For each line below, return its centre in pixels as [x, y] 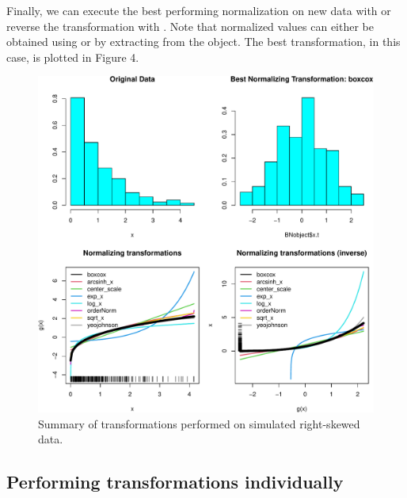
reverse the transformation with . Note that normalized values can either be [190, 26]
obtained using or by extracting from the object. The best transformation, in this [203, 42]
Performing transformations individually [175, 482]
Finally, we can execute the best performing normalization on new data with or [199, 10]
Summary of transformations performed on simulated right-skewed [199, 423]
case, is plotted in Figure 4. [73, 57]
